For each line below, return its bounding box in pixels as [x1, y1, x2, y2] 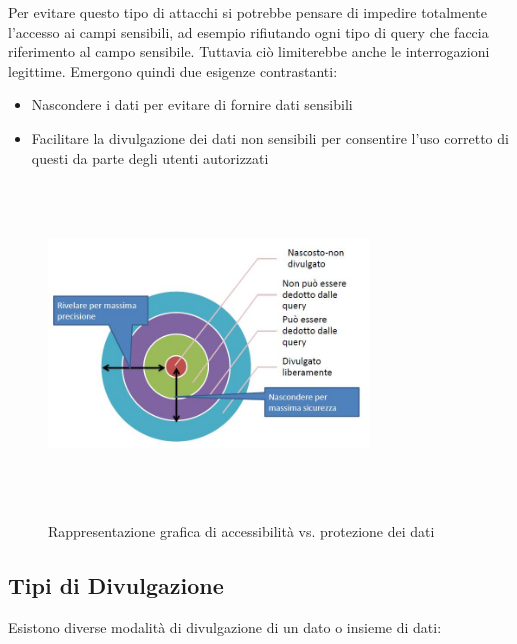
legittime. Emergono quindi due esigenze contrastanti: [8, 60, 338, 81]
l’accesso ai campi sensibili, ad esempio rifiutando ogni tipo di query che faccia [8, 21, 489, 42]
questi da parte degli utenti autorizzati [31, 147, 269, 168]
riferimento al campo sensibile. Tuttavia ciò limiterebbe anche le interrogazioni [8, 41, 490, 62]
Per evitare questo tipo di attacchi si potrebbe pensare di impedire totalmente [8, 2, 487, 22]
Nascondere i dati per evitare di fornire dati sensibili [31, 94, 353, 115]
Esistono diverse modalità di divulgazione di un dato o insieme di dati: [8, 616, 442, 637]
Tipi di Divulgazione [8, 569, 224, 600]
